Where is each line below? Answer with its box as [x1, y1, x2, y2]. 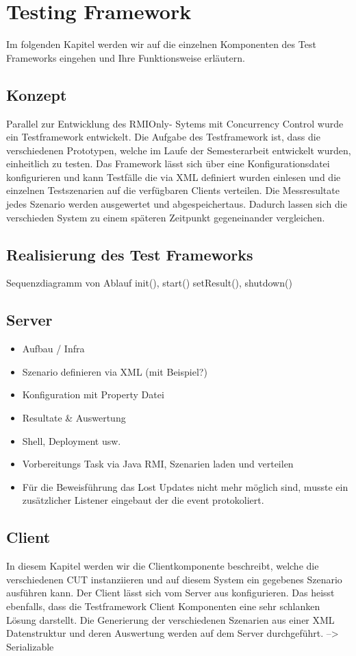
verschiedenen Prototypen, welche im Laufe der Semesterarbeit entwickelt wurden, [6, 143, 351, 157]
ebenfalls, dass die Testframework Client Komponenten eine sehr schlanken [6, 599, 320, 613]
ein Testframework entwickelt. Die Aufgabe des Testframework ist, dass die [6, 130, 320, 144]
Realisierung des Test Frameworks [6, 243, 253, 265]
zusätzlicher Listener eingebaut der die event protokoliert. [22, 493, 264, 507]
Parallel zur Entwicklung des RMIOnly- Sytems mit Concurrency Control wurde [6, 116, 344, 130]
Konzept [6, 84, 67, 105]
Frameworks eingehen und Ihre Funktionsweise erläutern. [6, 50, 245, 64]
